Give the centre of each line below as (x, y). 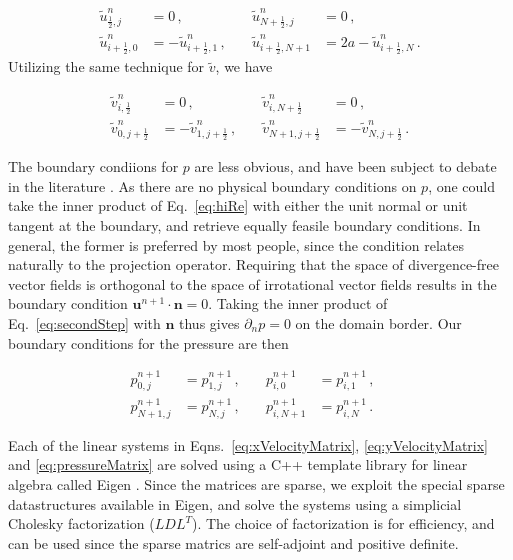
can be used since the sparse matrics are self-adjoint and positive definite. (233, 542)
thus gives (209, 323)
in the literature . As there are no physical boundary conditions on (212, 185)
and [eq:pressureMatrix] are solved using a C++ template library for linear (238, 464)
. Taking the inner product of (298, 303)
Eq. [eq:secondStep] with (84, 323)
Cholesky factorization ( (81, 523)
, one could (462, 185)
